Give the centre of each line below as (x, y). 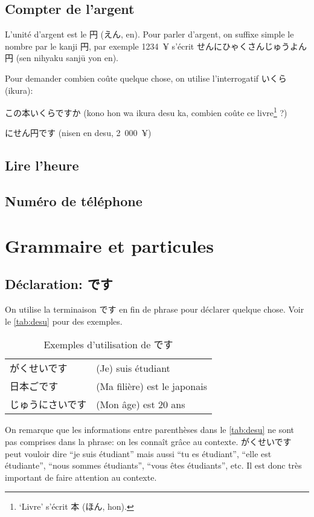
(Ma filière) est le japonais (152, 386)
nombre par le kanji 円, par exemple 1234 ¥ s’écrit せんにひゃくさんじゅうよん (156, 46)
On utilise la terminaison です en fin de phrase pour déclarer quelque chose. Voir (155, 309)
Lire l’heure (42, 165)
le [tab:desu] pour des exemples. (64, 321)
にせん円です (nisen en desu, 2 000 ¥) (78, 133)
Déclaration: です (59, 284)
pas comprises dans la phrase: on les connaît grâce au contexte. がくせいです (148, 441)
